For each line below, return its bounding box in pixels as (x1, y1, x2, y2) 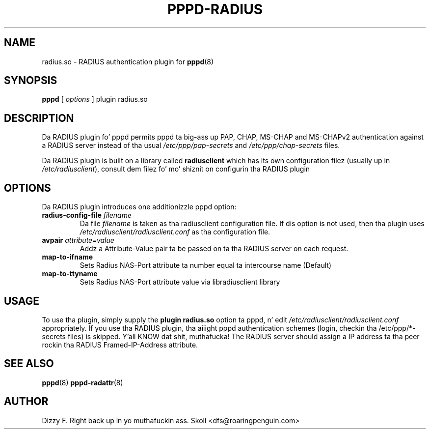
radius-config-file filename (42, 211, 132, 220)
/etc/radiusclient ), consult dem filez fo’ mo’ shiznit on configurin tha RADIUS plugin (42, 165, 310, 173)
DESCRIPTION (4, 112, 74, 124)
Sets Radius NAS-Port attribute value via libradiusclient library (80, 278, 280, 287)
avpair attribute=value (42, 236, 114, 245)
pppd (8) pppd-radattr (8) (42, 378, 123, 387)
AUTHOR (4, 395, 49, 408)
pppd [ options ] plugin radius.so (42, 95, 148, 104)
